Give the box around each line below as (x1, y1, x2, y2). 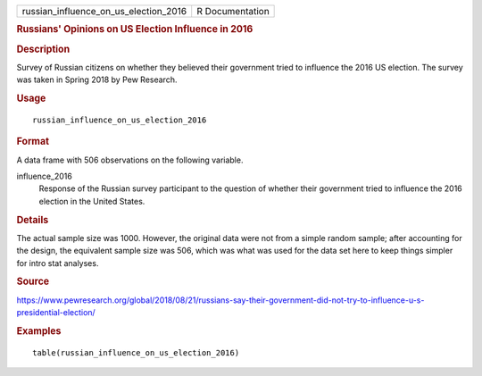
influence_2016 (16, 171, 73, 182)
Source (16, 275, 50, 288)
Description (16, 43, 71, 55)
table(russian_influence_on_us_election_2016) (32, 347, 240, 357)
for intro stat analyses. (16, 257, 99, 268)
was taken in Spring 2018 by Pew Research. (16, 74, 178, 85)
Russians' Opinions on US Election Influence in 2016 (16, 23, 253, 36)
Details (16, 213, 49, 226)
